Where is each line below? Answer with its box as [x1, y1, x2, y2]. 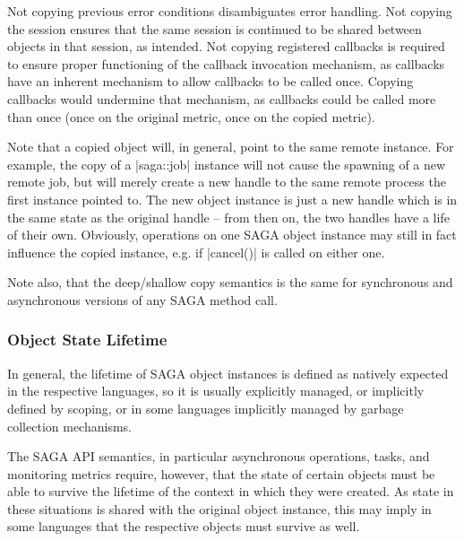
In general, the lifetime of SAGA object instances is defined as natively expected [7, 363, 449, 382]
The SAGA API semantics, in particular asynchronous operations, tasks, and [7, 447, 430, 466]
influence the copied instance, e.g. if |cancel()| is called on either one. [7, 242, 385, 261]
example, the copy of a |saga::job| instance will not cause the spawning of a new [7, 154, 446, 173]
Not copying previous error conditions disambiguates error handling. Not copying [7, 2, 452, 20]
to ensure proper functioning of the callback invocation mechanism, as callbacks [7, 54, 445, 73]
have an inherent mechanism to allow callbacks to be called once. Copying [7, 72, 414, 91]
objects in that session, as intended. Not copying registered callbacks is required [7, 37, 445, 56]
